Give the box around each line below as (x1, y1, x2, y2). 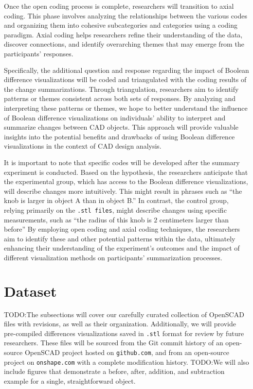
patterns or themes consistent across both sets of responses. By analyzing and (4, 93, 235, 103)
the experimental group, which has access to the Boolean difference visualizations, (4, 176, 248, 186)
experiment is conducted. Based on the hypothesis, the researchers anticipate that (4, 167, 248, 177)
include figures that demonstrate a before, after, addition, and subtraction (4, 366, 225, 376)
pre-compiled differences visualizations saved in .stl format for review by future (4, 328, 244, 338)
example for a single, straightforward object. (4, 375, 136, 386)
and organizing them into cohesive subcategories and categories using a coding (4, 20, 237, 30)
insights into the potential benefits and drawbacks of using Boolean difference (4, 131, 235, 141)
